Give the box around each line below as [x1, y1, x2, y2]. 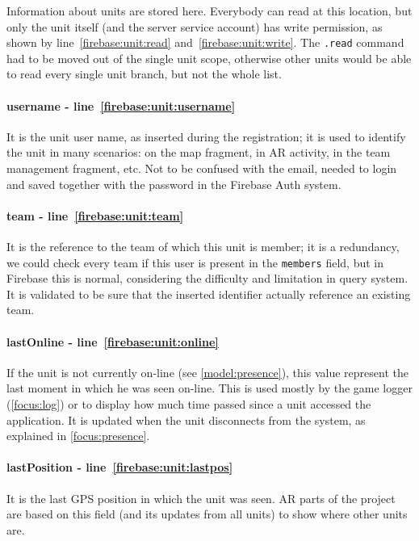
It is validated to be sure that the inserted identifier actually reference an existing [6, 285, 411, 302]
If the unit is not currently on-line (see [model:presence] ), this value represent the [6, 363, 409, 380]
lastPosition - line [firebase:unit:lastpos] [6, 459, 233, 476]
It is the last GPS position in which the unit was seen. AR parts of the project [6, 489, 396, 506]
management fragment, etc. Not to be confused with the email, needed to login [6, 160, 397, 177]
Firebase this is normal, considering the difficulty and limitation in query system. [6, 270, 409, 287]
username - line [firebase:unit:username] [6, 97, 236, 114]
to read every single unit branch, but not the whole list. [6, 65, 282, 82]
